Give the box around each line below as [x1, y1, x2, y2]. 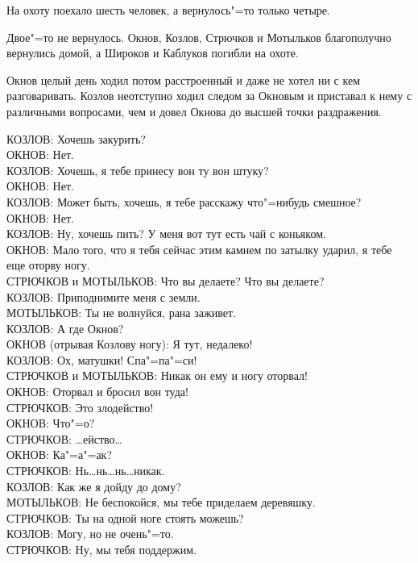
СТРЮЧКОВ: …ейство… [6, 430, 122, 447]
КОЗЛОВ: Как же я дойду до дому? [6, 478, 181, 494]
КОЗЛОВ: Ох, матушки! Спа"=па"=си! [6, 351, 197, 368]
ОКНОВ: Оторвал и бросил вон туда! [6, 383, 188, 400]
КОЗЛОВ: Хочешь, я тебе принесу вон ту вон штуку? [6, 161, 269, 178]
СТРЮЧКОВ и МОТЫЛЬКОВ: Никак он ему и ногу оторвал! [6, 367, 308, 384]
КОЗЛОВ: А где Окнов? [6, 319, 124, 336]
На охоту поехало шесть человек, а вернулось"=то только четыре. [6, 2, 330, 18]
